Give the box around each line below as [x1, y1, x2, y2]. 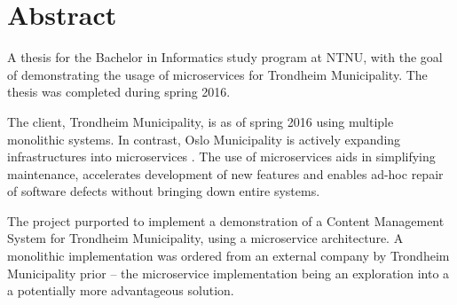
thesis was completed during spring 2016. [7, 82, 231, 101]
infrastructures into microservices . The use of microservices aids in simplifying [7, 147, 436, 166]
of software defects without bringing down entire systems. [7, 182, 320, 200]
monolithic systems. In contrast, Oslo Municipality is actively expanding [7, 129, 401, 148]
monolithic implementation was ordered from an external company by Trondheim [7, 246, 450, 265]
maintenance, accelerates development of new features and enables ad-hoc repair [7, 164, 444, 183]
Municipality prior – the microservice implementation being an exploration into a [7, 263, 450, 282]
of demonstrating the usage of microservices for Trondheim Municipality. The [7, 65, 428, 83]
